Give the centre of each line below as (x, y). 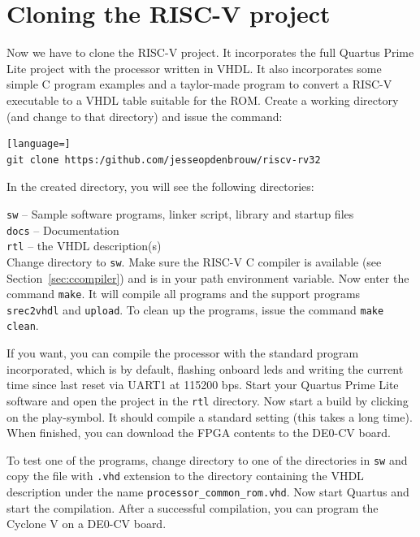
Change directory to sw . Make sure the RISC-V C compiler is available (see (194, 261)
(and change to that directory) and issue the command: (145, 116)
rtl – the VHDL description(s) (84, 246)
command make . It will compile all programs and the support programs (184, 294)
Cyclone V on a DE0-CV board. (87, 524)
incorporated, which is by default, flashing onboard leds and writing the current (205, 368)
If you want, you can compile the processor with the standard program (183, 353)
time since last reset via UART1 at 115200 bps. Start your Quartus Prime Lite (203, 385)
